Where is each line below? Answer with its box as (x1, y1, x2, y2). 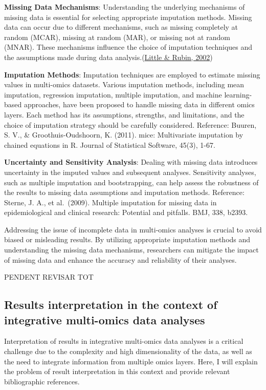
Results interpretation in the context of (4, 297, 217, 313)
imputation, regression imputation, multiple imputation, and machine (4, 89, 222, 100)
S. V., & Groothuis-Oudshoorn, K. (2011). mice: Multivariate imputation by (4, 129, 243, 140)
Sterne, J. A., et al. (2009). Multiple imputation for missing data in (4, 197, 217, 207)
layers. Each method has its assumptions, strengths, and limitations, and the (4, 109, 245, 120)
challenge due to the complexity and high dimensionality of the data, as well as (4, 346, 252, 357)
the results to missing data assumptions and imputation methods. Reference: (4, 187, 245, 198)
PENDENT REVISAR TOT (4, 271, 94, 282)
